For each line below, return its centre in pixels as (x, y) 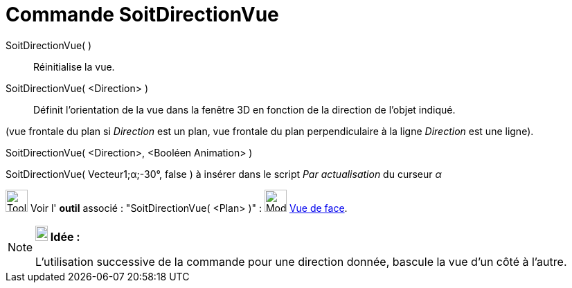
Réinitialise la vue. (74, 66)
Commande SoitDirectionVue (142, 15)
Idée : (65, 236)
